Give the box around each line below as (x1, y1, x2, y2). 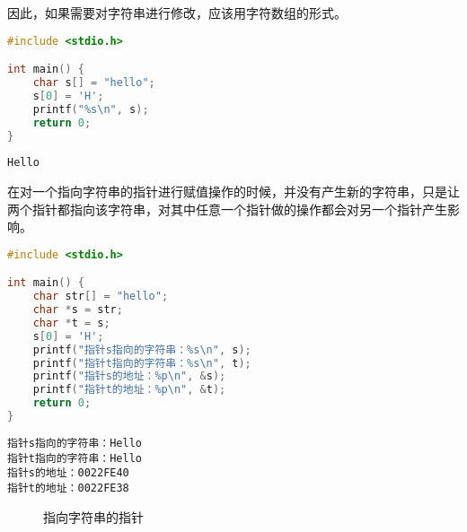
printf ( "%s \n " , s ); (32, 102, 149, 116)
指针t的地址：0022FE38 (7, 481, 129, 494)
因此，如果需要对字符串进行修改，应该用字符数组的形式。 (7, 4, 347, 22)
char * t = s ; (32, 316, 110, 329)
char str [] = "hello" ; (32, 290, 169, 303)
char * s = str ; (32, 303, 123, 317)
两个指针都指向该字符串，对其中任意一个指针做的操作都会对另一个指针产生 (7, 199, 447, 218)
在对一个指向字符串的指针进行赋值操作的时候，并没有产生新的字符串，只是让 (7, 182, 460, 201)
